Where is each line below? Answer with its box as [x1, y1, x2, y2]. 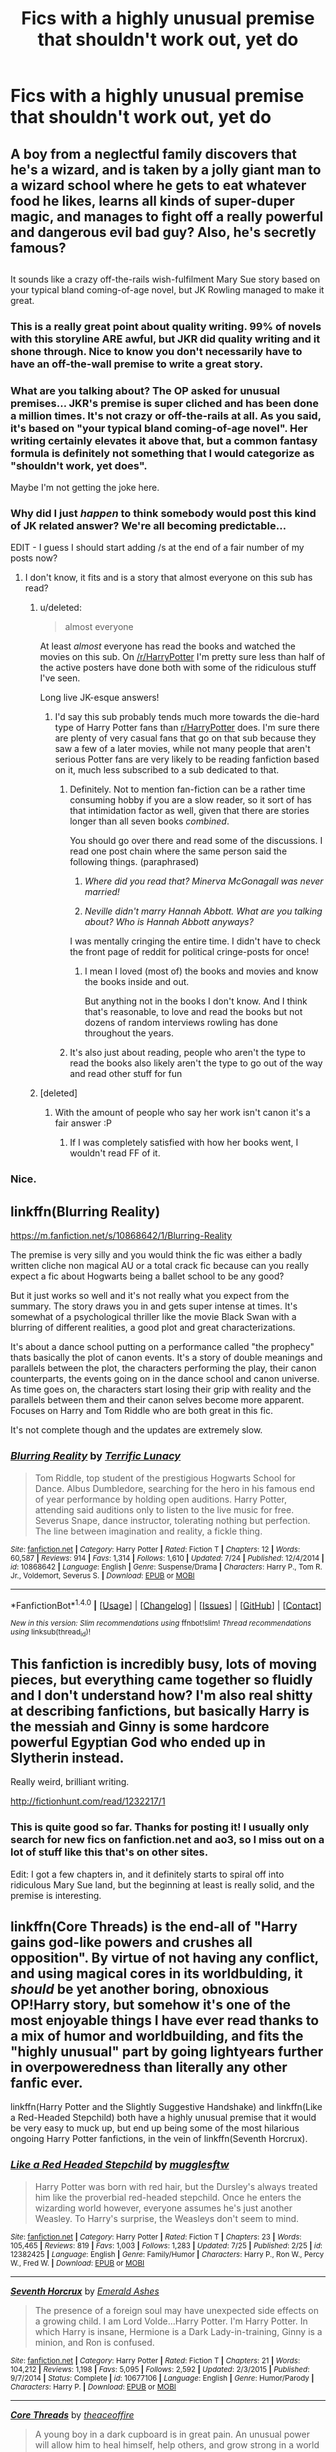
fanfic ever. [10, 2075, 83, 2091]
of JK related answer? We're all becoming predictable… [10, 519, 287, 533]
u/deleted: [39, 602, 82, 614]
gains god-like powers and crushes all [10, 1934, 253, 1951]
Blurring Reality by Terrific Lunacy [10, 1449, 182, 1463]
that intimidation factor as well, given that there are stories [69, 805, 310, 817]
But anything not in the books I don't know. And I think [84, 995, 308, 1007]
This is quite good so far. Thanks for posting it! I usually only [10, 1820, 310, 1834]
